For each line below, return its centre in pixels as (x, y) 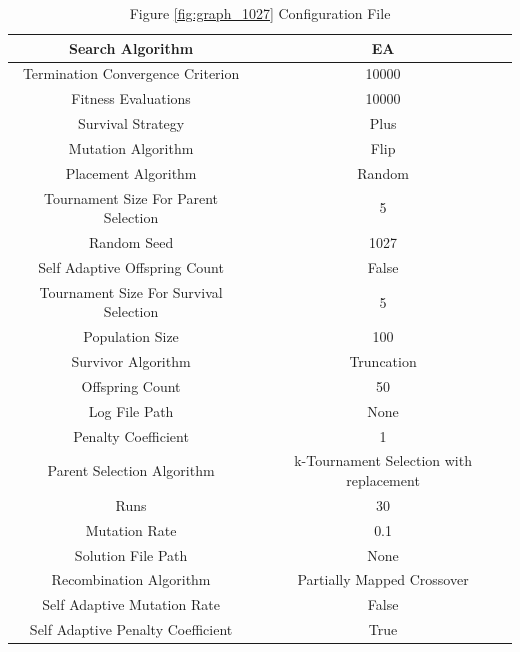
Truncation (383, 361)
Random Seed (131, 242)
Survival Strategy (131, 123)
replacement (383, 480)
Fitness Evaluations (131, 98)
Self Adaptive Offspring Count (131, 266)
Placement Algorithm (131, 172)
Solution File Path (131, 554)
